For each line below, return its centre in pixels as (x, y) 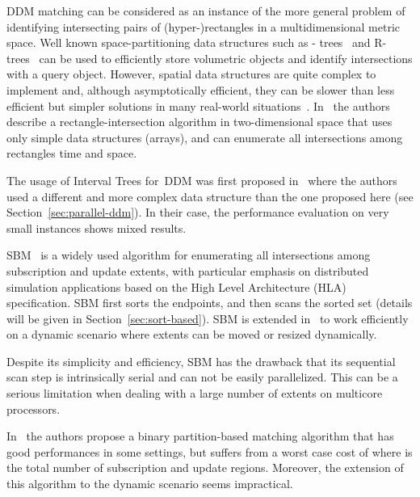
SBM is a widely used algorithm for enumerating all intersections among (189, 255)
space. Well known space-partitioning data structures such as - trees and (189, 42)
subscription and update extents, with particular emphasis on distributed (188, 270)
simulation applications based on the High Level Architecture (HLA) (176, 286)
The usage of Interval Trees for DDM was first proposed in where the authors (202, 180)
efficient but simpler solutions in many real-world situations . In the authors (198, 105)
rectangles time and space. (72, 153)
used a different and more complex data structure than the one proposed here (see (210, 196)
